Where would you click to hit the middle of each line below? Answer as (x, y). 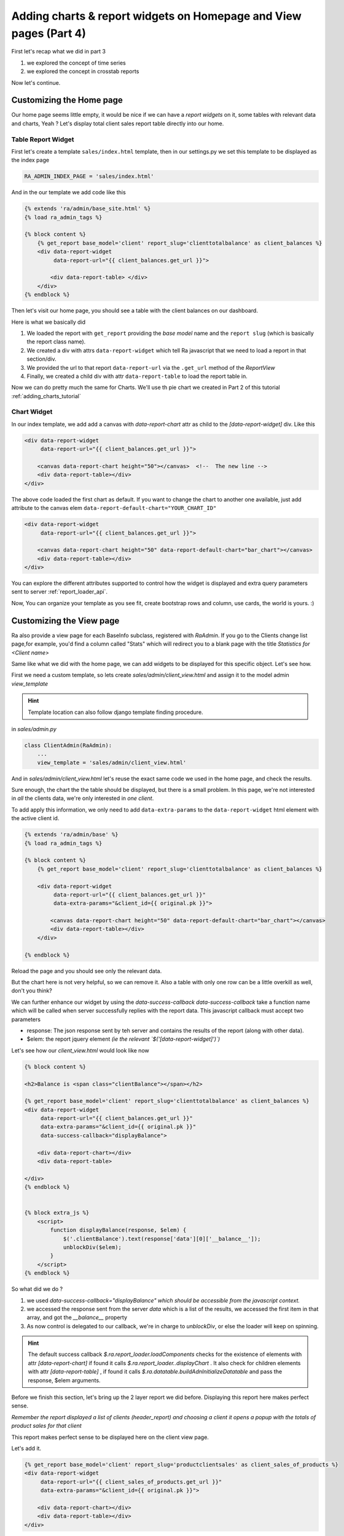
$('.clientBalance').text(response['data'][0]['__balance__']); (162, 1239)
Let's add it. (26, 1448)
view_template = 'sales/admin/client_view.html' (112, 762)
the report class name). (56, 342)
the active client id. (35, 818)
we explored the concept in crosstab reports (83, 71)
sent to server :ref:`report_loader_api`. (59, 592)
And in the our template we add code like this (68, 192)
